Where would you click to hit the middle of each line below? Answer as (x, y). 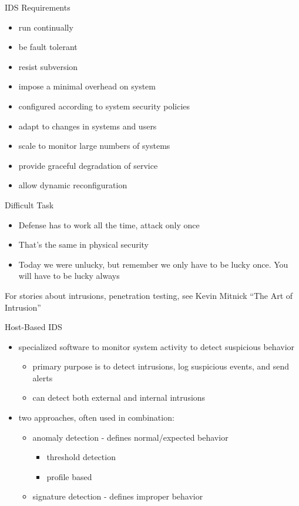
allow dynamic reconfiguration (73, 185)
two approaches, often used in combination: (96, 417)
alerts (43, 377)
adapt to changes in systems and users (88, 126)
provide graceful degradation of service (88, 165)
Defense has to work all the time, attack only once (109, 224)
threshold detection (81, 457)
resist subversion (48, 66)
